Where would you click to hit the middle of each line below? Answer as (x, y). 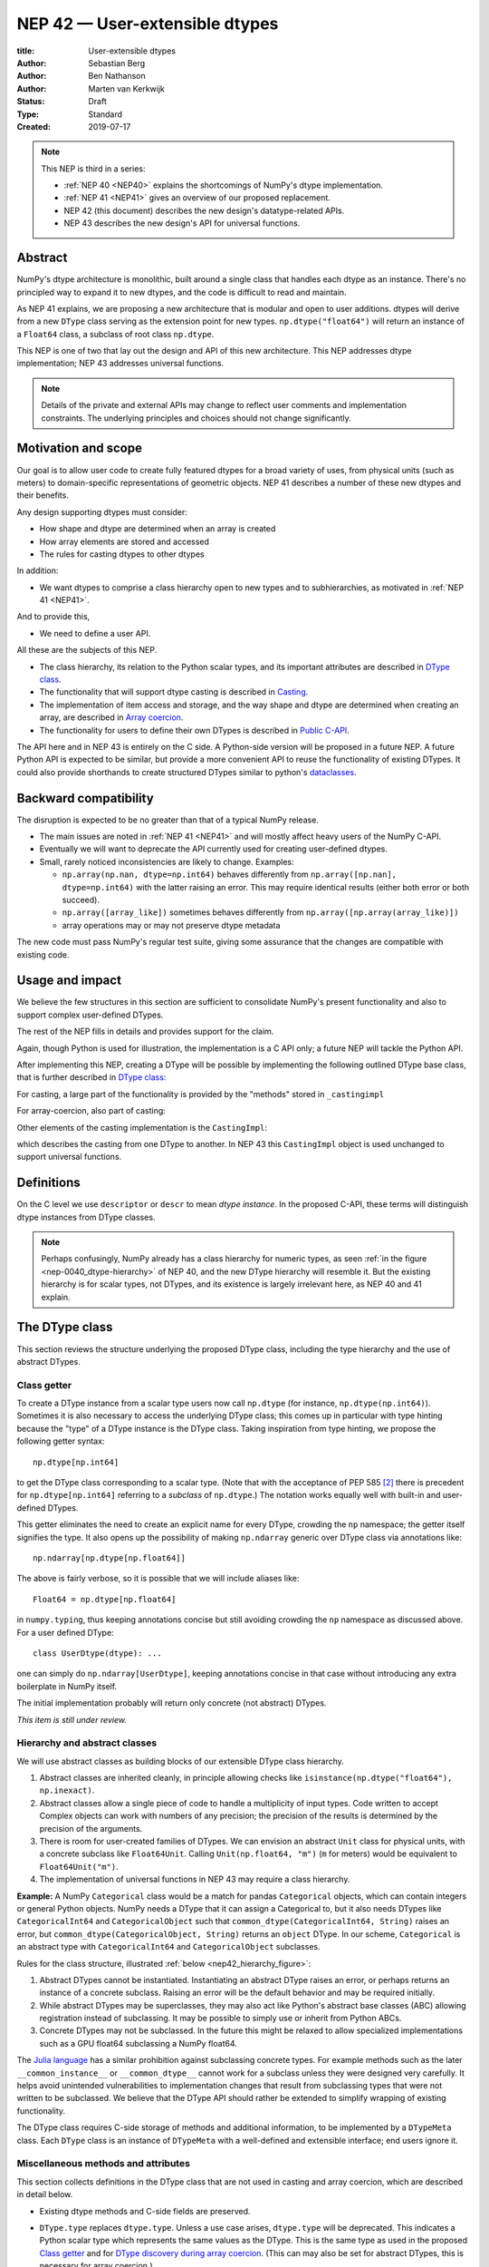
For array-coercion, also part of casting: (91, 1111)
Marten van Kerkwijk (126, 88)
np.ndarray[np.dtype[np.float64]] (109, 1558)
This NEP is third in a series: (93, 169)
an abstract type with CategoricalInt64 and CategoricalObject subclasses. (168, 1947)
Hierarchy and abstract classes (87, 1743)
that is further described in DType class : (91, 1077)
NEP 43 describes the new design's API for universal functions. (182, 223)
